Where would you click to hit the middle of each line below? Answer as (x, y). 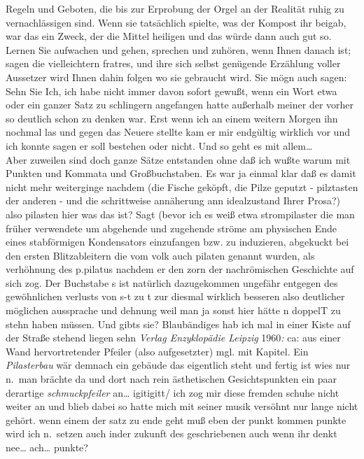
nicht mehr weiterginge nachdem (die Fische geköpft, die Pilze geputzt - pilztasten (182, 186)
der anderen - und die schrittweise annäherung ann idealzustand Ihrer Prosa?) (173, 200)
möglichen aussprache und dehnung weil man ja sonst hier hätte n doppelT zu (173, 310)
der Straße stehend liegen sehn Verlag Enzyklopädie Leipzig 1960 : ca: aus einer (173, 338)
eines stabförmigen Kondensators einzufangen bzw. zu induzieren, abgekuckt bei (177, 242)
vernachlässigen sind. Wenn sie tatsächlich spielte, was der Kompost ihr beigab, (176, 22)
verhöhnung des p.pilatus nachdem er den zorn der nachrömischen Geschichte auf (180, 269)
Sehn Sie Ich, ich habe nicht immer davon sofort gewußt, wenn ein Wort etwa (171, 91)
